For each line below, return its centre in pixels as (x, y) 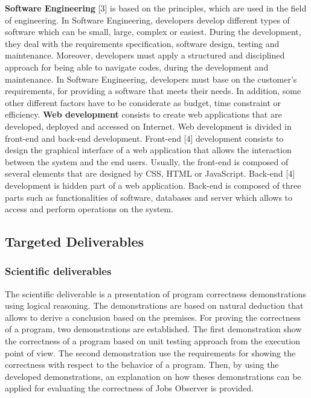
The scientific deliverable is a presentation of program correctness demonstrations (155, 293)
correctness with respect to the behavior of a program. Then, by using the (142, 365)
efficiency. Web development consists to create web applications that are (143, 114)
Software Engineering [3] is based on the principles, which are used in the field (156, 8)
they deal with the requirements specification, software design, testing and (142, 43)
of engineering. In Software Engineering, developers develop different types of (147, 20)
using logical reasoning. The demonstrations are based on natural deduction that (154, 305)
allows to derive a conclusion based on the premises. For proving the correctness (153, 317)
